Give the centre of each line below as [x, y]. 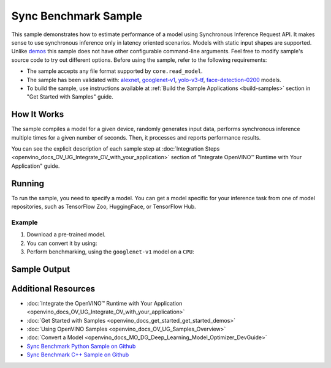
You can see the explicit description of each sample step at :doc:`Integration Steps [116, 148]
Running [28, 183]
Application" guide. [36, 166]
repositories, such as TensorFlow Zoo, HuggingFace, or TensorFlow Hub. [104, 207]
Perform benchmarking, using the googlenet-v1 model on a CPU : [110, 252]
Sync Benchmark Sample [77, 16]
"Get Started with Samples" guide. [70, 97]
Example [25, 222]
